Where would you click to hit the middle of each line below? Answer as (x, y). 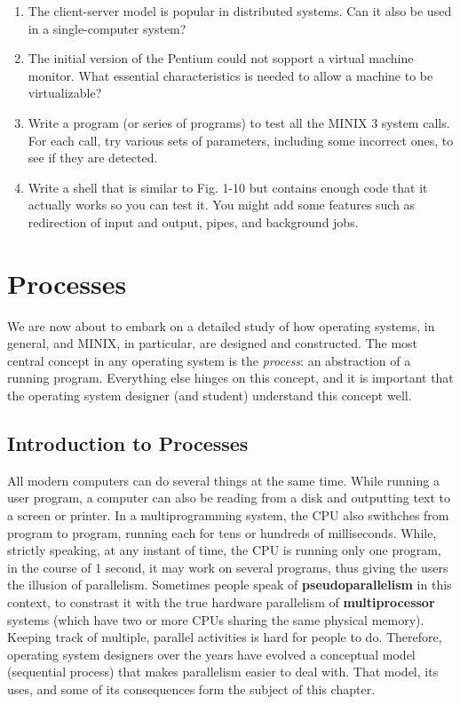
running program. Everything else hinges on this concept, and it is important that (230, 378)
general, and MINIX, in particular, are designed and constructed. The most (213, 343)
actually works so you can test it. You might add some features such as (222, 205)
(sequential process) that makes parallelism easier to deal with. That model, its (223, 672)
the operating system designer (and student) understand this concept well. (210, 396)
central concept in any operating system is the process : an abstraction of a (209, 360)
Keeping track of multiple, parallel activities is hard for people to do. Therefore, (225, 637)
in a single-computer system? (107, 28)
